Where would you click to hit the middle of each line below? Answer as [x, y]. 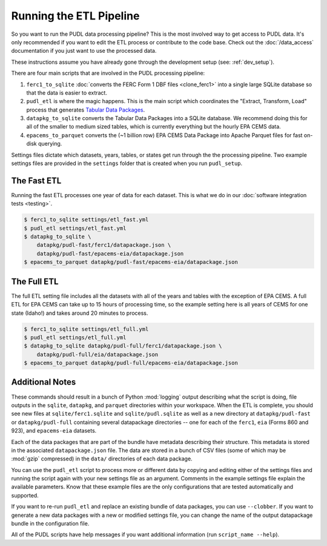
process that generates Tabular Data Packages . [86, 110]
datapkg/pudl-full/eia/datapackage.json [97, 354]
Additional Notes [44, 382]
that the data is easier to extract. [67, 93]
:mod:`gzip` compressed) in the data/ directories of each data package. [102, 459]
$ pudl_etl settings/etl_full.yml [75, 337]
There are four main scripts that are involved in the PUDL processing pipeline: [108, 73]
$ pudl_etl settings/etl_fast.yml [75, 228]
